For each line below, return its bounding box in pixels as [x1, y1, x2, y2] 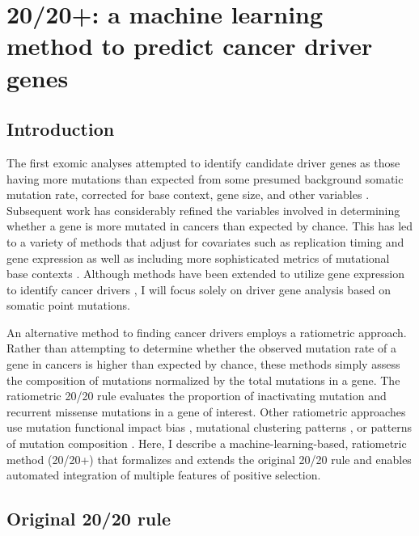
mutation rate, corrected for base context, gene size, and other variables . [6, 186, 370, 203]
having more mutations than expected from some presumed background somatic [6, 170, 404, 187]
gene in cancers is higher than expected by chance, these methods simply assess [6, 356, 400, 373]
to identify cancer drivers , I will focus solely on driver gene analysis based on [6, 281, 391, 298]
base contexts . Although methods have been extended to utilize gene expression [6, 265, 404, 282]
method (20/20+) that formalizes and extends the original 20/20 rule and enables [6, 450, 412, 467]
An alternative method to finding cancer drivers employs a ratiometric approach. [6, 323, 407, 340]
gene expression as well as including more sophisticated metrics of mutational [6, 249, 390, 266]
